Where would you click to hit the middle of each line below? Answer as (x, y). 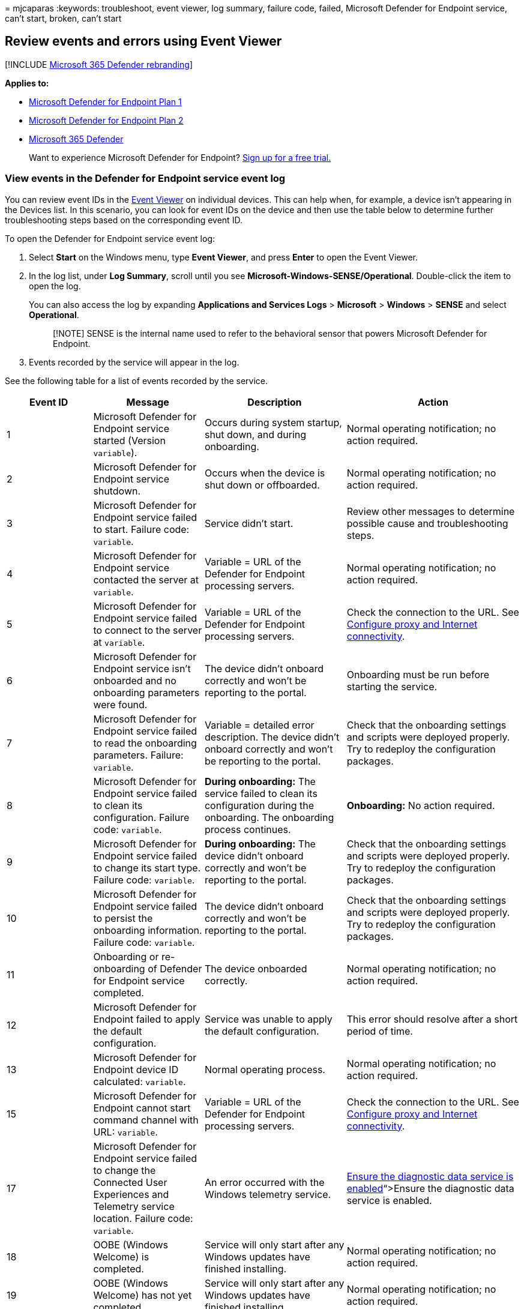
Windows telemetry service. (268, 1194)
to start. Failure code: (141, 529)
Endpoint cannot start (142, 1108)
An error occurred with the (264, 1182)
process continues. (248, 829)
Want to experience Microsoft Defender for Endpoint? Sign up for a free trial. (180, 157)
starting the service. (392, 686)
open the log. (55, 286)
